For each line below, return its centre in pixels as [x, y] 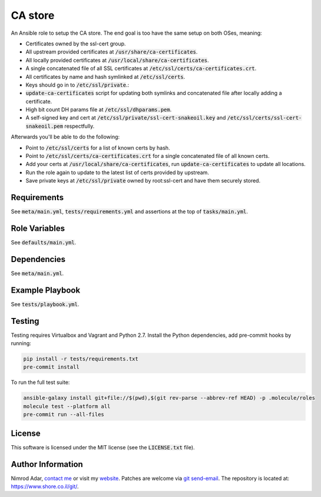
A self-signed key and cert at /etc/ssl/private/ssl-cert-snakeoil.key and [126, 118]
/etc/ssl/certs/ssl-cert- [264, 118]
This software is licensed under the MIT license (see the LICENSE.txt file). [103, 447]
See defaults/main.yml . [44, 242]
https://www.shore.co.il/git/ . [45, 486]
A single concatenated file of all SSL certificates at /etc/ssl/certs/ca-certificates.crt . [141, 68]
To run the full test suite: [40, 382]
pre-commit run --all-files [64, 415]
